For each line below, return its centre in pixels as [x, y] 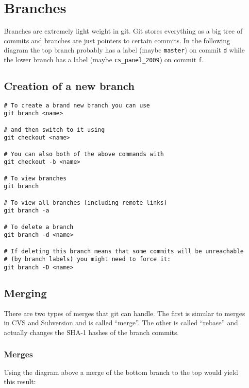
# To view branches [35, 178]
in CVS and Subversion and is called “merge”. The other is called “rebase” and [121, 323]
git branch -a [27, 211]
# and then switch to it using [54, 130]
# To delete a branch [39, 227]
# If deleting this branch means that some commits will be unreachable [124, 251]
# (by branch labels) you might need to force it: [87, 259]
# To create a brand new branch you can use [77, 105]
